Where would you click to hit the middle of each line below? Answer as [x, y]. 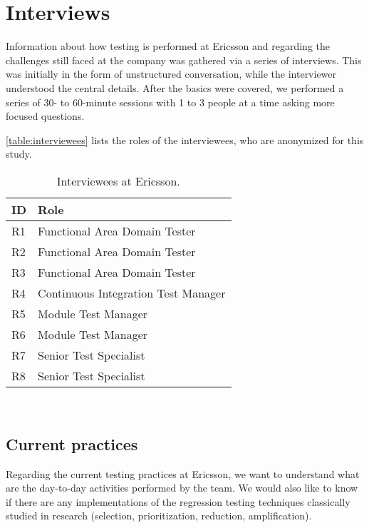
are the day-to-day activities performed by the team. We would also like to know [182, 488]
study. [19, 154]
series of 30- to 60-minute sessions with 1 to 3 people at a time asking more [170, 102]
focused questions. [45, 116]
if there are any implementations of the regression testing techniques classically [178, 501]
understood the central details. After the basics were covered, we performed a [175, 87]
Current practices [72, 443]
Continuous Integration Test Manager [132, 293]
